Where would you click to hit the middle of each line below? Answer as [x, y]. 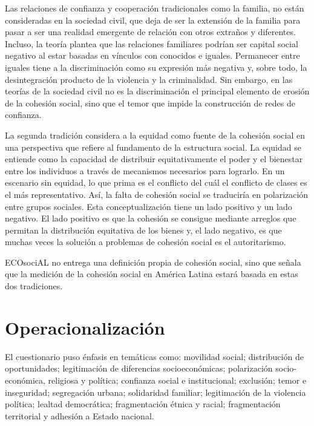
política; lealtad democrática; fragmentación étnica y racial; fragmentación [143, 404]
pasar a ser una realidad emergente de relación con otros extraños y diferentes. [150, 32]
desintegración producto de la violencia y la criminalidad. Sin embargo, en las [149, 79]
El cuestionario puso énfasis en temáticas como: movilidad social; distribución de [154, 356]
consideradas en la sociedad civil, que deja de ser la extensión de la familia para [153, 20]
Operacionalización [85, 327]
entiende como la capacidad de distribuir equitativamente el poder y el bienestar [154, 159]
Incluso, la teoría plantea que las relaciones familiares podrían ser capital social [152, 43]
